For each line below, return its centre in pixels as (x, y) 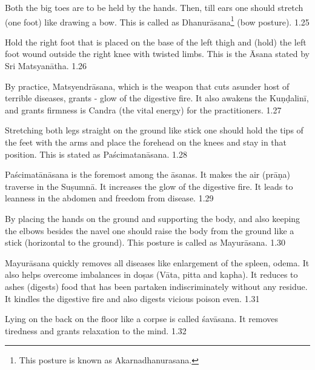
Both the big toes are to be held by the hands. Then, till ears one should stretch (154, 7)
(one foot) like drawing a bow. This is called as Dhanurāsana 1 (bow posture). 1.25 (157, 21)
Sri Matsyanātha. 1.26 (46, 66)
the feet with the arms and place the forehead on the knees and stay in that (146, 142)
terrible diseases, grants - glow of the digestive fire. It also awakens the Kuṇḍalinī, (157, 98)
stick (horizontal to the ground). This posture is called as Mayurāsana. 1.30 (145, 242)
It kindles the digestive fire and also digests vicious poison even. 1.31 (132, 298)
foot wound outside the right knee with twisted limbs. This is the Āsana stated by (157, 54)
